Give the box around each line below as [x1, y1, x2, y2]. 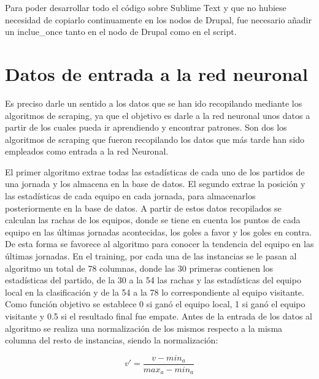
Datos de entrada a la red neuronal [5, 61, 308, 86]
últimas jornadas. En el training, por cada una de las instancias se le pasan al [5, 250, 297, 262]
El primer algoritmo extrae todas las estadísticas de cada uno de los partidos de [5, 165, 305, 178]
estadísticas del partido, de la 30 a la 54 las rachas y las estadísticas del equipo [5, 274, 301, 286]
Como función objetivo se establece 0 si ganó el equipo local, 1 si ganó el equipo [5, 297, 306, 310]
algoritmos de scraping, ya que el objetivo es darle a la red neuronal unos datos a [5, 109, 310, 121]
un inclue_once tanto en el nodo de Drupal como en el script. [5, 25, 237, 38]
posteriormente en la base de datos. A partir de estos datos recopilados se [5, 201, 282, 214]
